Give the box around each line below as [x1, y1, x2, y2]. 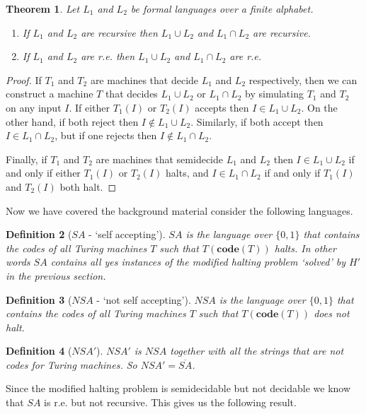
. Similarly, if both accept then [190, 114, 324, 129]
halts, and [166, 165, 209, 180]
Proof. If [6, 72, 42, 87]
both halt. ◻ [59, 179, 117, 194]
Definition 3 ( [6, 292, 72, 307]
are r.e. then [81, 49, 135, 64]
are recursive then [81, 25, 158, 40]
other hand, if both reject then [6, 114, 139, 129]
